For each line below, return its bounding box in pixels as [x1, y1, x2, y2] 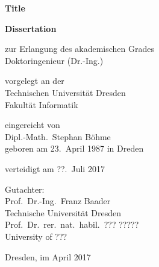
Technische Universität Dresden [5, 206, 121, 219]
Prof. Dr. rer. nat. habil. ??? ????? [5, 218, 139, 231]
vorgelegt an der [5, 74, 64, 87]
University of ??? [5, 230, 67, 242]
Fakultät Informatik [5, 98, 78, 111]
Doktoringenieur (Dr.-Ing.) [5, 54, 104, 66]
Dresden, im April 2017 [5, 250, 91, 263]
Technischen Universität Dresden [5, 86, 126, 98]
